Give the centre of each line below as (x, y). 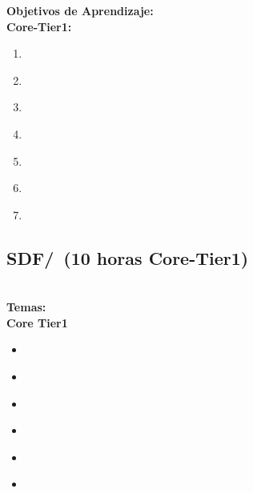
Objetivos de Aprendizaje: (80, 10)
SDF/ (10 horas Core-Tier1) (128, 257)
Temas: (26, 307)
